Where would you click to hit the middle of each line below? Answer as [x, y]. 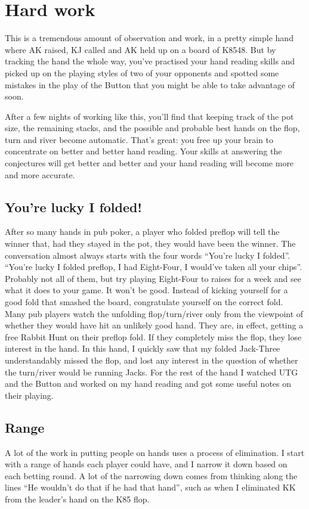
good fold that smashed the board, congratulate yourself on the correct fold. [144, 302]
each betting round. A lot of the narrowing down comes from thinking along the [151, 475]
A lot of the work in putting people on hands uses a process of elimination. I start [155, 452]
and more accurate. [40, 174]
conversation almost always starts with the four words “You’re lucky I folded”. [148, 255]
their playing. [29, 395]
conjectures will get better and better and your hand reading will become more [149, 163]
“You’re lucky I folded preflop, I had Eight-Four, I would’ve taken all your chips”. [154, 267]
